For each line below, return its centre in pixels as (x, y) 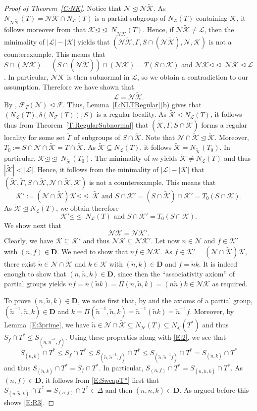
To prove (17, 300)
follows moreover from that (45, 29)
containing (212, 18)
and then (119, 389)
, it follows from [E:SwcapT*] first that (100, 380)
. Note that (158, 137)
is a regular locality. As (131, 114)
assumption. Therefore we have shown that (69, 86)
